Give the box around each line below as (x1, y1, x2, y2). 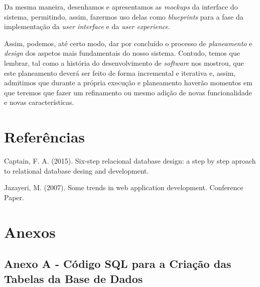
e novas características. (4, 97, 74, 107)
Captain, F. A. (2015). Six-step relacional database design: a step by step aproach (4, 156, 256, 166)
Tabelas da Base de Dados (4, 270, 143, 286)
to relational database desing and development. (4, 165, 149, 176)
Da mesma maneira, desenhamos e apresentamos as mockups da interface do (4, 2, 238, 12)
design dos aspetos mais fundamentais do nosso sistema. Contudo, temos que (4, 48, 240, 58)
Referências (4, 126, 85, 147)
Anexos (4, 221, 56, 242)
